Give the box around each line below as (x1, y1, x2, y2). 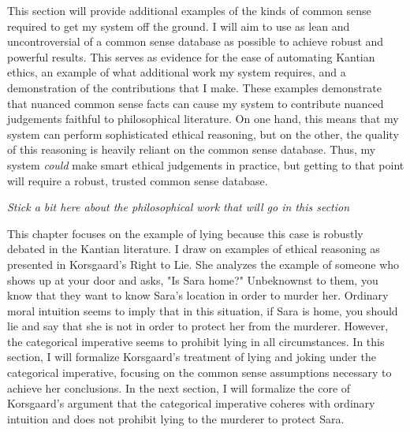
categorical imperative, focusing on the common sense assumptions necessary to (7, 364, 392, 381)
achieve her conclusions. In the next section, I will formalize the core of (7, 379, 351, 396)
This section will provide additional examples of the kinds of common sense (7, 2, 371, 18)
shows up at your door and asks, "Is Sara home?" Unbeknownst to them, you (7, 271, 378, 288)
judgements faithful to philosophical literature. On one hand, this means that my (7, 110, 399, 127)
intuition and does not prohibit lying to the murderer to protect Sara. (7, 410, 345, 426)
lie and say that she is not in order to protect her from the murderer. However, (7, 318, 389, 334)
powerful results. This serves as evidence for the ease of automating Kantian (7, 48, 375, 65)
